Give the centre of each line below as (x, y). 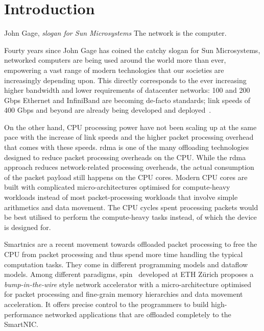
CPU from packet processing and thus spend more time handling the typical (124, 254)
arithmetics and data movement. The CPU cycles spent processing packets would (131, 207)
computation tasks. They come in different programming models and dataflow (126, 264)
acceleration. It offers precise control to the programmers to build (106, 304)
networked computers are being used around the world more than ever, (115, 60)
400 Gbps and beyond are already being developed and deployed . (108, 110)
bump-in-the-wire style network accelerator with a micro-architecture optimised (128, 284)
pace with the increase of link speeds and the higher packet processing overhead (129, 137)
